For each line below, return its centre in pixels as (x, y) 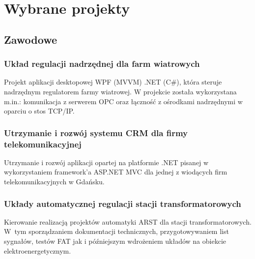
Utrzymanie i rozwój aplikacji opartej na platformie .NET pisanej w (106, 162)
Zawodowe (31, 39)
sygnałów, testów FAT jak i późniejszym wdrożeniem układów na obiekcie (115, 241)
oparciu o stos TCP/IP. (39, 111)
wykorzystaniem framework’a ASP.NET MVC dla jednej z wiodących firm (116, 172)
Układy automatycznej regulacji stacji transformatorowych (123, 203)
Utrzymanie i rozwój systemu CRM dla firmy (96, 132)
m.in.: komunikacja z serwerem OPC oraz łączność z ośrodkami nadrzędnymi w (123, 101)
